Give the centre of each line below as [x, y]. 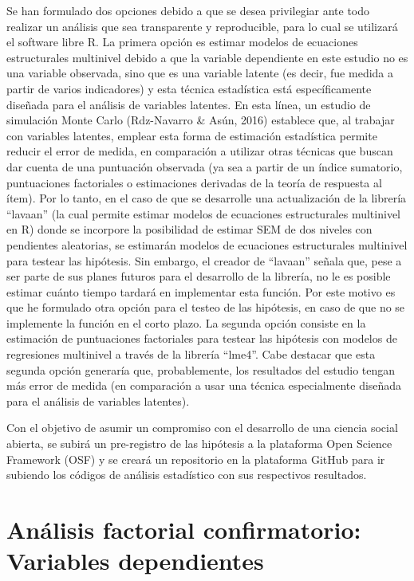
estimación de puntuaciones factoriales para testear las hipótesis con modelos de [202, 338]
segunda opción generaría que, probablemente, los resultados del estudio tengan [201, 369]
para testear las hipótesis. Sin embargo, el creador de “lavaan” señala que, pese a [204, 260]
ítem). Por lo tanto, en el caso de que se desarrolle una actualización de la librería [207, 198]
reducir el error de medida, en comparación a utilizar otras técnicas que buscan [200, 151]
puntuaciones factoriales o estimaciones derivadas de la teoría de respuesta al [194, 182]
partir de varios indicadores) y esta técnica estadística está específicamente [189, 88]
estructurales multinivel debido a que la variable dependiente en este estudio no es [207, 57]
